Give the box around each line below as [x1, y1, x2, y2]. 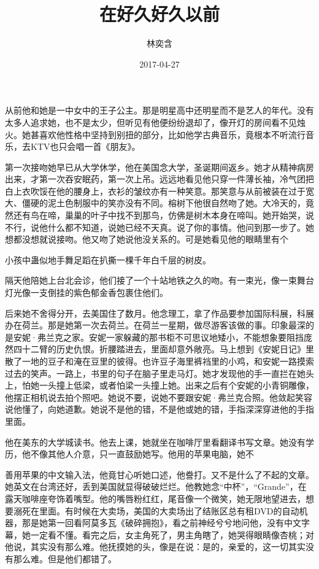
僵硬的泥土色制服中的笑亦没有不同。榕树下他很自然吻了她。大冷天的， [21, 196, 306, 209]
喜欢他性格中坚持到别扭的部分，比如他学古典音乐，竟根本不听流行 [39, 128, 306, 141]
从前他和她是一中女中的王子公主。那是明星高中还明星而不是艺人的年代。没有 [5, 104, 314, 117]
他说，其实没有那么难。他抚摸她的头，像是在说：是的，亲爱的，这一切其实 [5, 540, 306, 553]
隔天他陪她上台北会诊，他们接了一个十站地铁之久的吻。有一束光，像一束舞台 [5, 274, 314, 287]
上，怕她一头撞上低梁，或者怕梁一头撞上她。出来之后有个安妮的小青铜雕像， [5, 379, 314, 392]
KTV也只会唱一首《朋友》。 [30, 140, 140, 153]
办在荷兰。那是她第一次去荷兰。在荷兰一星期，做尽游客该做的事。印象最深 [5, 319, 306, 331]
